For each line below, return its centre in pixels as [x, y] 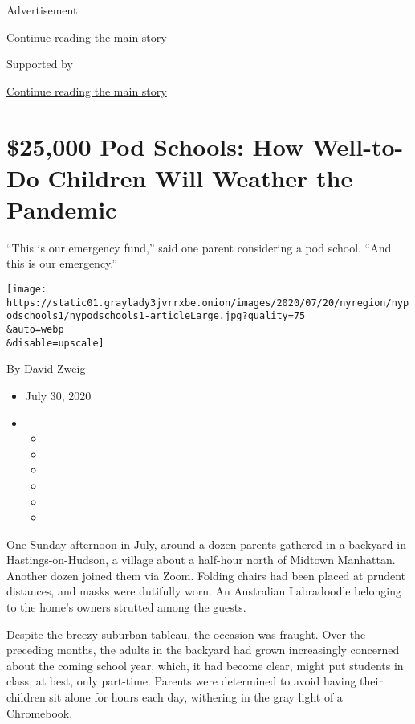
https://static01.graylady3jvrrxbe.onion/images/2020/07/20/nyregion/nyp [208, 303]
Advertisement [42, 10]
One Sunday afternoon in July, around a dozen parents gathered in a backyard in [206, 544]
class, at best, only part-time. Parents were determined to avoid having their [195, 681]
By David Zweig [46, 368]
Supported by [40, 64]
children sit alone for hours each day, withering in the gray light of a [175, 697]
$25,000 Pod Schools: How [155, 146]
